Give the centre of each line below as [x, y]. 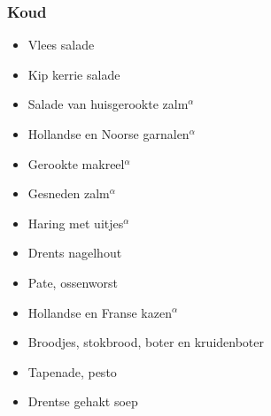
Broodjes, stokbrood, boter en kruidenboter [146, 342]
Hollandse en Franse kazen [100, 312]
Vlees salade [61, 45]
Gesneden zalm [69, 193]
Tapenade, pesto [72, 371]
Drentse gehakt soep [83, 401]
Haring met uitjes [76, 223]
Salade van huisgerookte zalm [108, 104]
